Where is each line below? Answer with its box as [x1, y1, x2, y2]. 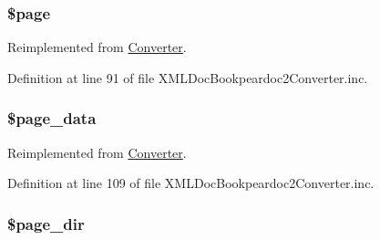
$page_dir [7, 212, 85, 235]
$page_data [7, 107, 97, 130]
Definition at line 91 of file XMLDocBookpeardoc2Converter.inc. [7, 68, 368, 87]
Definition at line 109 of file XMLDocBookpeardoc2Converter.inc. [7, 173, 375, 193]
